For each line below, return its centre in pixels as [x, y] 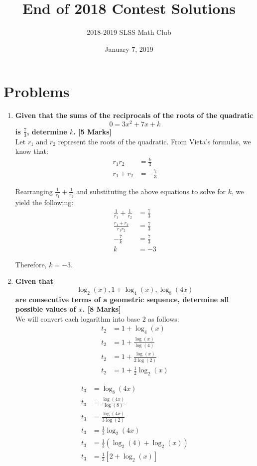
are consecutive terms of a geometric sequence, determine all [122, 299]
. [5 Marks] [92, 131]
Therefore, [31, 264]
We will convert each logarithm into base [77, 318]
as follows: [164, 318]
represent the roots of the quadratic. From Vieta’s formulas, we [154, 141]
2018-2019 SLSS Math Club [129, 32]
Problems [37, 91]
